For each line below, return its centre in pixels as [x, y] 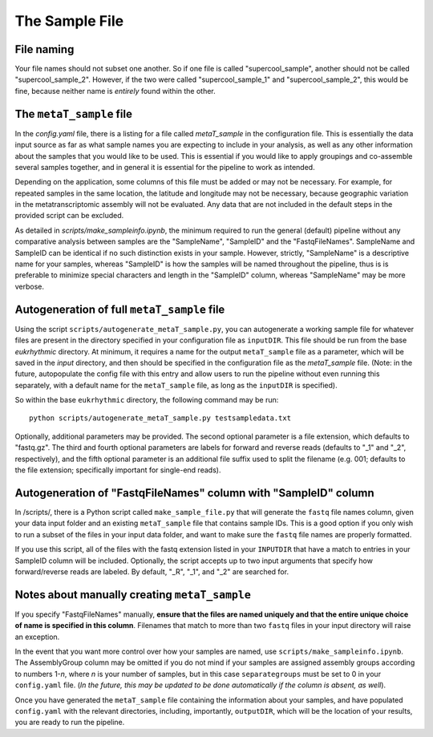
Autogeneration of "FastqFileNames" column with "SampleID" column [194, 493]
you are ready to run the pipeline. [70, 723]
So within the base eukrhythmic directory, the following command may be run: [147, 400]
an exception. [37, 637]
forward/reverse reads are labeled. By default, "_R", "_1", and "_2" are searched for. [152, 571]
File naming [45, 49]
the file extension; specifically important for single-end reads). [118, 470]
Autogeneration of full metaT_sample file [120, 309]
